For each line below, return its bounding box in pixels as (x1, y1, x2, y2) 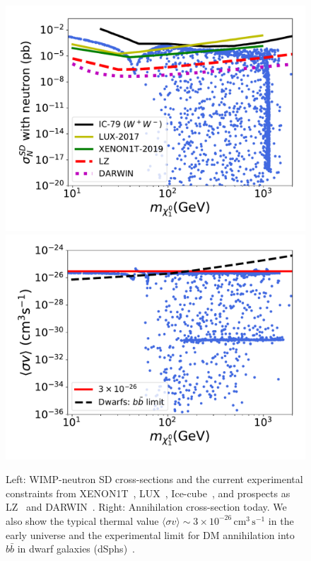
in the (268, 513, 294, 528)
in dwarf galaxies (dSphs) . (17, 541, 135, 556)
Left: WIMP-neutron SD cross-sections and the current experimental (6, 472, 303, 487)
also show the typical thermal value (6, 513, 159, 528)
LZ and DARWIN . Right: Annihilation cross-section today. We (6, 499, 287, 514)
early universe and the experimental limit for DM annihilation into (6, 527, 295, 542)
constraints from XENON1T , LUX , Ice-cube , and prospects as (6, 485, 291, 500)
